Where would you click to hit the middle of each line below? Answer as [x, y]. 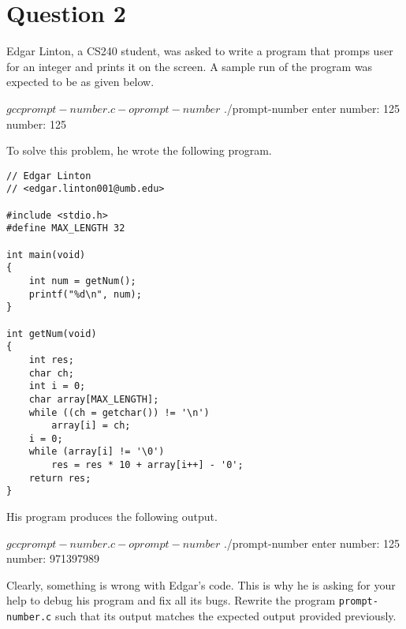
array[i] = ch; [91, 426]
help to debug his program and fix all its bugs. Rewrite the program [171, 600]
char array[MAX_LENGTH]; [94, 399]
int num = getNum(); [82, 281]
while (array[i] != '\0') [97, 452]
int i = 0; [57, 386]
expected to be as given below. [80, 82]
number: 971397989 [53, 558]
